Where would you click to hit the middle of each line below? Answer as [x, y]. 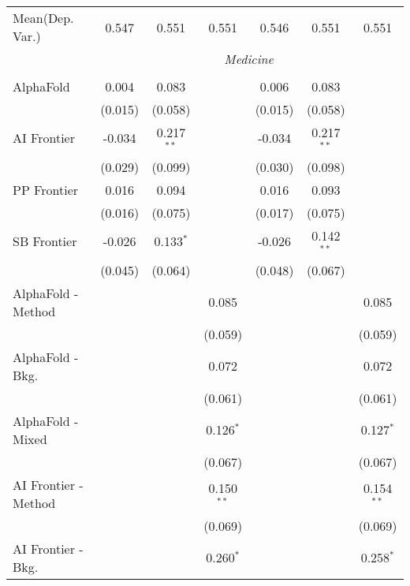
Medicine [249, 59]
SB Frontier [45, 241]
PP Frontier [46, 189]
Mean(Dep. [43, 18]
